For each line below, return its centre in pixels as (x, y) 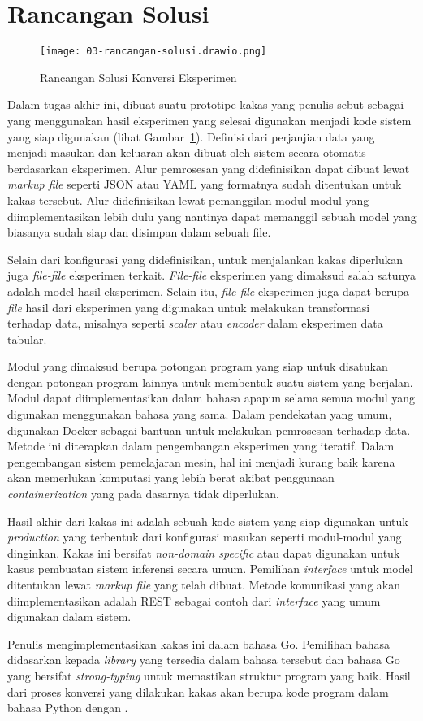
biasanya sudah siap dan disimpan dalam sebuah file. (139, 232)
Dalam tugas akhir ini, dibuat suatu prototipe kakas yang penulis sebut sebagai (206, 104)
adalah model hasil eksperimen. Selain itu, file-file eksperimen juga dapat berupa (209, 291)
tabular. (27, 339)
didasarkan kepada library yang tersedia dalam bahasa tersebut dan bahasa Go (204, 660)
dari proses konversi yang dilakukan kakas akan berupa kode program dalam (198, 691)
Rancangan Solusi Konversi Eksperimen (138, 77)
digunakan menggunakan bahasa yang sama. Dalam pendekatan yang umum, (200, 414)
